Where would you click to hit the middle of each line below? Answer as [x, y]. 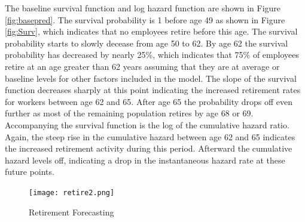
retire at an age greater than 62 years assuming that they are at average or [142, 66]
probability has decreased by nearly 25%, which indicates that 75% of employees [152, 55]
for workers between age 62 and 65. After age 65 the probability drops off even [149, 101]
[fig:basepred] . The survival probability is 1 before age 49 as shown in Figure [145, 19]
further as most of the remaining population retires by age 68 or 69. [129, 113]
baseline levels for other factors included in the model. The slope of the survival [151, 78]
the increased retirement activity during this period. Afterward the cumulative [149, 148]
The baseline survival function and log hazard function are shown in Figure [143, 8]
